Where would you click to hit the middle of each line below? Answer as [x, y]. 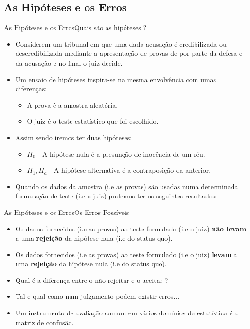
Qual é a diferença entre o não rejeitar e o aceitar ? [92, 280]
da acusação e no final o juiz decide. [69, 62]
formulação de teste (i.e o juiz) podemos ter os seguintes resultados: [116, 196]
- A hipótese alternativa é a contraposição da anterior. [130, 170]
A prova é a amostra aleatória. [72, 105]
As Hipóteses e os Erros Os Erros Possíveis [67, 212]
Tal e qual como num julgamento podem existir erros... [97, 296]
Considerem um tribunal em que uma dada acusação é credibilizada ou [121, 43]
